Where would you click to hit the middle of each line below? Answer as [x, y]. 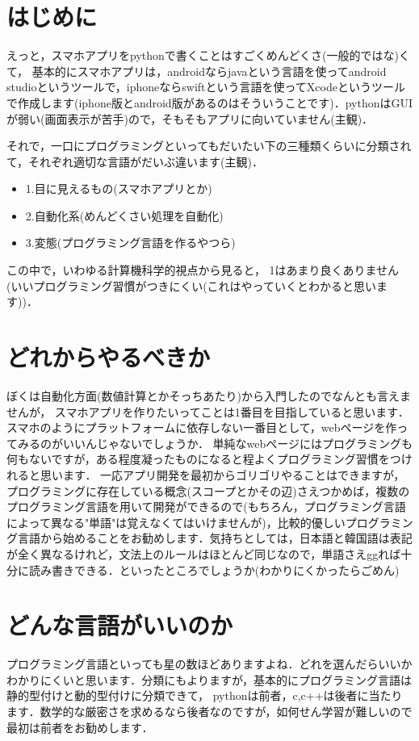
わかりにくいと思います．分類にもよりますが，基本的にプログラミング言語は [209, 679]
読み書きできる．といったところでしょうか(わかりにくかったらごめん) [214, 569]
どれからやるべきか [109, 357]
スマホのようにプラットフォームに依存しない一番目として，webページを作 [202, 427]
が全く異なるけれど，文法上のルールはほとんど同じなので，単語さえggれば [204, 553]
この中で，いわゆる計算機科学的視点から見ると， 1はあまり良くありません [203, 270]
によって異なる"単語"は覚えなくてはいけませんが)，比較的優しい [176, 522]
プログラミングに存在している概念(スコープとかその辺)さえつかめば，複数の [208, 490]
